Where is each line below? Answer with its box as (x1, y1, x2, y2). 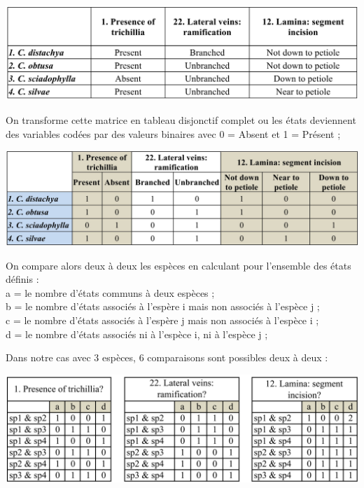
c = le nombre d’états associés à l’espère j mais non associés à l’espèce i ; (6, 312, 319, 327)
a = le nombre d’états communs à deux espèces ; (6, 285, 215, 300)
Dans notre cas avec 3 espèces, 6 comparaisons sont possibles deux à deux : (6, 350, 328, 365)
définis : (6, 272, 39, 286)
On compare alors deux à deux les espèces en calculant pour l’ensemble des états (6, 258, 351, 272)
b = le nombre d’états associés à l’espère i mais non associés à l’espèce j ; (6, 299, 320, 314)
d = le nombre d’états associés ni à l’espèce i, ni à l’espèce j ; (6, 326, 268, 341)
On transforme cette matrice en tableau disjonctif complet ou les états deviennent (6, 112, 356, 127)
